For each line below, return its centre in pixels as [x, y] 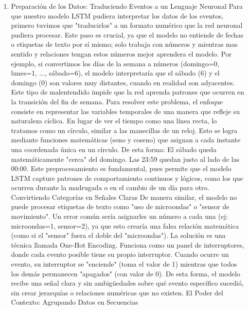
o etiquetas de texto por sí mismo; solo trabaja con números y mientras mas [124, 44]
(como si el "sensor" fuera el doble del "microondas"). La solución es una [118, 235]
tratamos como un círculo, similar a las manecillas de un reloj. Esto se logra [124, 130]
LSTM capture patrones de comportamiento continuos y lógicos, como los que [127, 178]
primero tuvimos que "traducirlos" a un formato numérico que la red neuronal [127, 25]
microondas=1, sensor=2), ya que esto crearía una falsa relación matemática [125, 225]
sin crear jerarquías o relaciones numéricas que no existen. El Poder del [117, 292]
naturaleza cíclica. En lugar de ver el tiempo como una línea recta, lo [114, 121]
